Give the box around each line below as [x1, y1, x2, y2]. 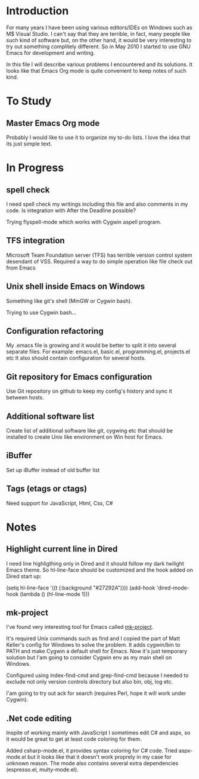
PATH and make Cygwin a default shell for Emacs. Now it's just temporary [6, 648, 188, 655]
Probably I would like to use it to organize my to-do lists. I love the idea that [6, 134, 191, 141]
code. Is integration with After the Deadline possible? [6, 207, 136, 214]
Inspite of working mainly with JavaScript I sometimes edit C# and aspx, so [6, 729, 191, 737]
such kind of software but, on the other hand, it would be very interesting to [6, 36, 192, 44]
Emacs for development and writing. [6, 49, 95, 56]
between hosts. [6, 394, 45, 401]
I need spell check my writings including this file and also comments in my [6, 200, 188, 207]
